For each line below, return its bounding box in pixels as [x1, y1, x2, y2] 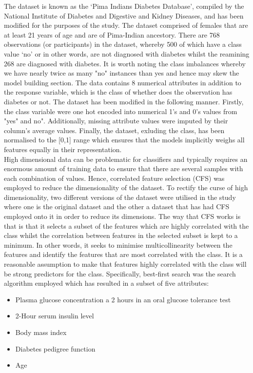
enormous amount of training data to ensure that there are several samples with [4, 163, 243, 174]
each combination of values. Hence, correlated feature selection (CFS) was [4, 173, 225, 183]
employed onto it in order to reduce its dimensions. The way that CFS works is [4, 211, 241, 221]
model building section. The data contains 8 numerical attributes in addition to [4, 77, 241, 87]
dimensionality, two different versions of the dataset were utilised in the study [4, 192, 236, 202]
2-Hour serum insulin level [15, 311, 94, 321]
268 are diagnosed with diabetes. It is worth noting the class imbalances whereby [4, 58, 246, 68]
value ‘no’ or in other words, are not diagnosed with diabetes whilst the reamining [4, 48, 250, 59]
